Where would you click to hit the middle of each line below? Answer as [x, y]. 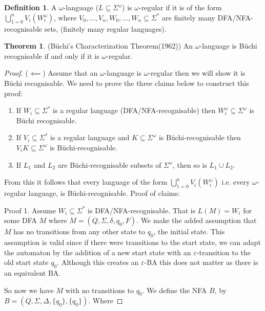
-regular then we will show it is [197, 73]
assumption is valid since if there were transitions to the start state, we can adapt [132, 242]
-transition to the [223, 252]
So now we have [29, 290]
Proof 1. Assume [30, 210]
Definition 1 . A [30, 7]
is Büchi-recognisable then [200, 137]
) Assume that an [70, 73]
